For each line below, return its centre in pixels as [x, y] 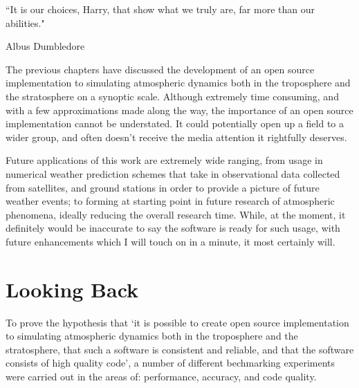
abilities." [25, 22]
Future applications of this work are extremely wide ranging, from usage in [164, 160]
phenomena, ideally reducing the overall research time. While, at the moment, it [176, 214]
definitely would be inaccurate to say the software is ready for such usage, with [173, 228]
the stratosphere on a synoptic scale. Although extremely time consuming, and [172, 96]
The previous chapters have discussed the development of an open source [160, 69]
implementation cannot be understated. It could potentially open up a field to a [175, 123]
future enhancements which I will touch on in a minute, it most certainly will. [171, 241]
